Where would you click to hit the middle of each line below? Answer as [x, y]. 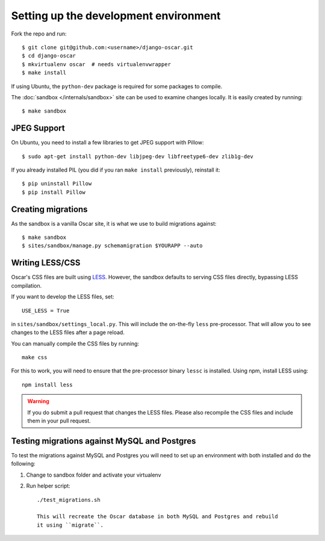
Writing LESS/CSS [46, 263]
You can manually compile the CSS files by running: [75, 344]
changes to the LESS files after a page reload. [68, 332]
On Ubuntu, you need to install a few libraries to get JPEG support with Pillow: [107, 143]
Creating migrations [49, 209]
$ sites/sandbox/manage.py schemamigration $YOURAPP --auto [112, 246]
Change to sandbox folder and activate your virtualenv [94, 475]
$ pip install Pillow [54, 192]
